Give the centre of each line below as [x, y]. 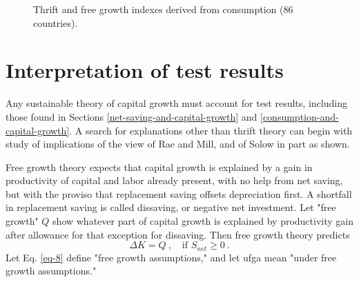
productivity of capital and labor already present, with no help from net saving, [174, 180]
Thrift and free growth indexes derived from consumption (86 [163, 9]
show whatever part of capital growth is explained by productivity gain [203, 221]
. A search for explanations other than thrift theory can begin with [211, 130]
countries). [56, 22]
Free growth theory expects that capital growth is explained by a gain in [159, 167]
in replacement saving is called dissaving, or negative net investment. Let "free [171, 207]
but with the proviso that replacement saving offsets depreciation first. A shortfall [179, 193]
